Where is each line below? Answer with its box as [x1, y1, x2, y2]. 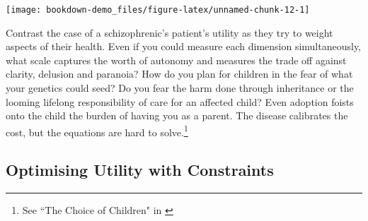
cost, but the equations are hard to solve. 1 [6, 122, 188, 139]
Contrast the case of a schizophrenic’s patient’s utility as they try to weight [6, 25, 333, 40]
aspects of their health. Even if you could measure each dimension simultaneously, [6, 39, 362, 54]
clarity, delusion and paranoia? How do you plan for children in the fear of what [6, 66, 353, 81]
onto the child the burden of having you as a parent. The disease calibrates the [6, 108, 348, 123]
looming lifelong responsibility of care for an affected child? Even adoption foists [6, 94, 354, 109]
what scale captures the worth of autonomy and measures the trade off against [6, 52, 347, 67]
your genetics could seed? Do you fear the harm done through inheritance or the [6, 80, 354, 95]
